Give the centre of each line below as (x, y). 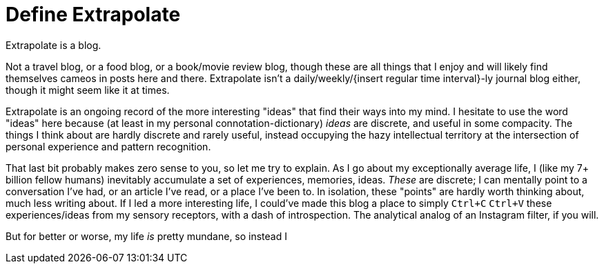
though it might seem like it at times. (88, 90)
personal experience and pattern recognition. (108, 146)
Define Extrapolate (93, 14)
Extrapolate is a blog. (53, 45)
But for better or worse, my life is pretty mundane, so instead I (146, 236)
